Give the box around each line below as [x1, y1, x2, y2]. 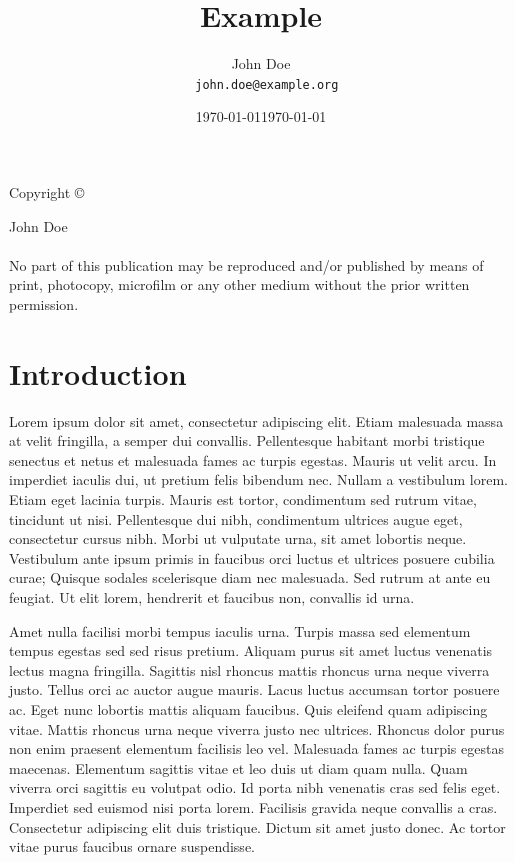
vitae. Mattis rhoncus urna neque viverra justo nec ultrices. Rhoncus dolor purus [9, 718, 505, 739]
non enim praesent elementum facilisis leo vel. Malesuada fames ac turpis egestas [9, 738, 504, 759]
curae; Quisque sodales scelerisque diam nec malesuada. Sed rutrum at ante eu [9, 567, 491, 588]
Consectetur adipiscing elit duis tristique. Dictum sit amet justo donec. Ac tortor [9, 816, 506, 837]
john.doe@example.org [195, 77, 339, 92]
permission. [9, 293, 79, 314]
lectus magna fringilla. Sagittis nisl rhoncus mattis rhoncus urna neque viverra [9, 659, 490, 680]
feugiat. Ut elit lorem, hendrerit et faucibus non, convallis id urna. [9, 587, 415, 607]
